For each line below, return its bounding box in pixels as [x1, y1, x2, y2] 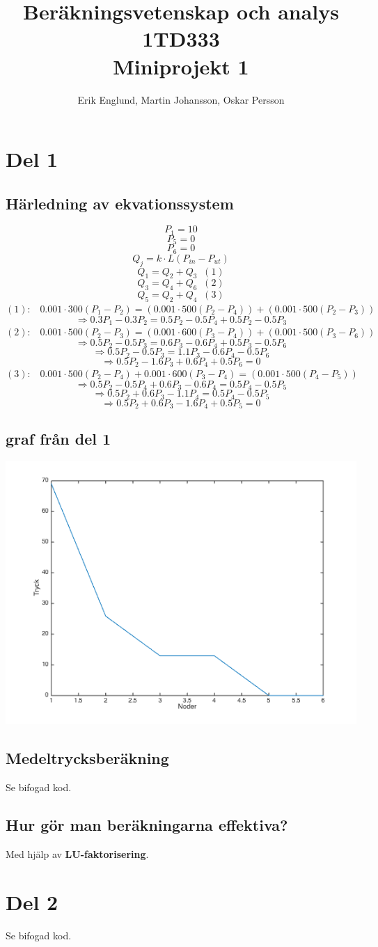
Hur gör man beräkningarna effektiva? [6, 813, 288, 835]
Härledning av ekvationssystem [6, 192, 234, 214]
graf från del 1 [6, 428, 111, 449]
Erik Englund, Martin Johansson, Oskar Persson [77, 92, 285, 106]
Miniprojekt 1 [113, 51, 249, 80]
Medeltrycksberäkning [6, 747, 169, 769]
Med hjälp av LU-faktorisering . [6, 846, 149, 861]
